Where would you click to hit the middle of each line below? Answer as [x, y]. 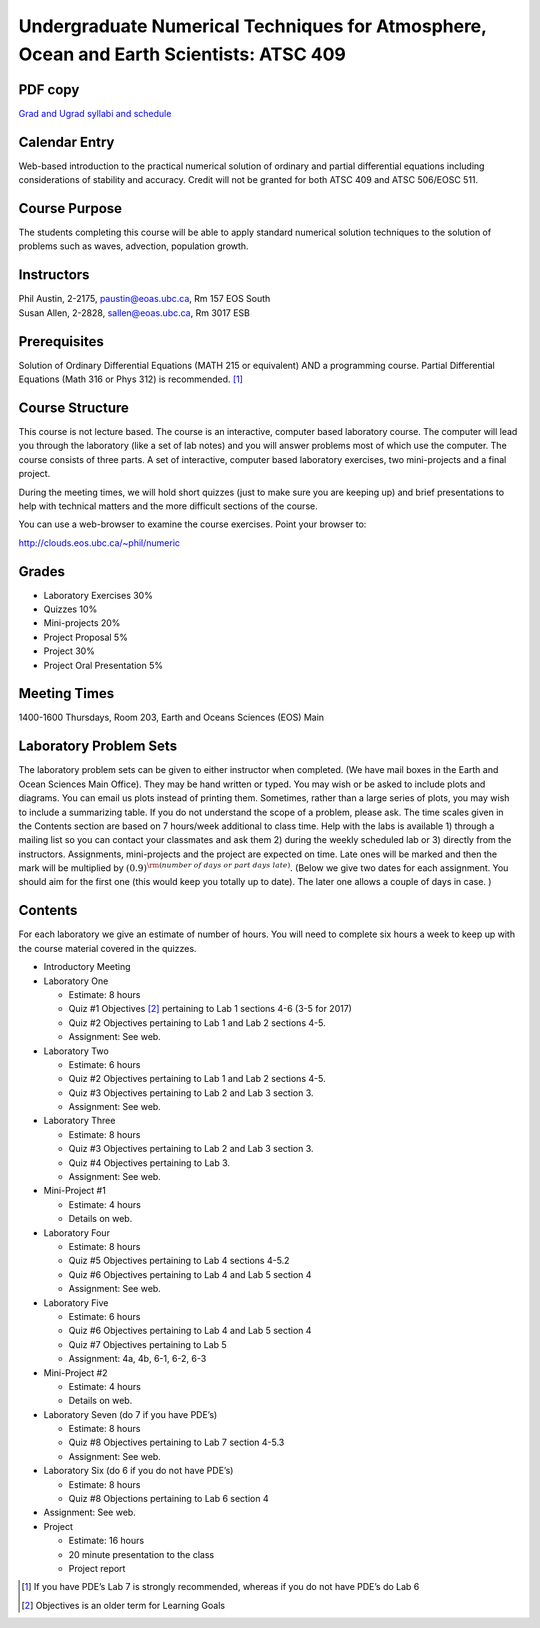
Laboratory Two [76, 1051]
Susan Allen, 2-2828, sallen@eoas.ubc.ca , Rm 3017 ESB [134, 312]
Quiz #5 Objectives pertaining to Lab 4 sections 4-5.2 [179, 1261]
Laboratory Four [76, 1232]
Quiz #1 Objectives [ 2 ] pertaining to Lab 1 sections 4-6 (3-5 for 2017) [210, 1009]
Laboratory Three [79, 1121]
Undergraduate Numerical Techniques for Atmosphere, [252, 26]
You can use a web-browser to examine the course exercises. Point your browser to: [192, 524]
